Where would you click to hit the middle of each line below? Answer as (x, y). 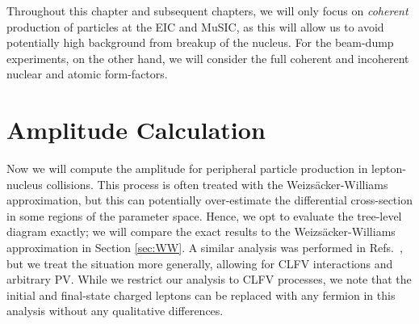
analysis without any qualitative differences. (115, 311)
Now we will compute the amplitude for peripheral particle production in (187, 168)
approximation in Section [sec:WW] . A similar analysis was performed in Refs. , (205, 248)
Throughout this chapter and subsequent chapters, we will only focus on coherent (207, 11)
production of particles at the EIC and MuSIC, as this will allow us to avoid (195, 26)
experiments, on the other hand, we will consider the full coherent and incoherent (208, 58)
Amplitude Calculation (136, 130)
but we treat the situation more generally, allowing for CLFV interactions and (200, 263)
